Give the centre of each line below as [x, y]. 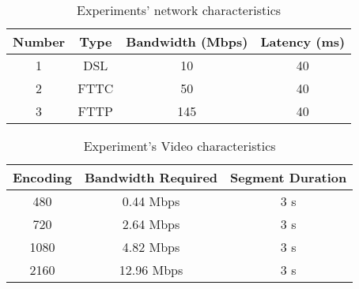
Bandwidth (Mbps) [187, 41]
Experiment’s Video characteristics [179, 146]
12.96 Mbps [151, 270]
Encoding [42, 177]
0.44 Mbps [151, 201]
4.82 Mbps [151, 247]
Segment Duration [289, 177]
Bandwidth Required [151, 177]
